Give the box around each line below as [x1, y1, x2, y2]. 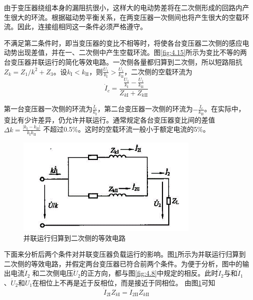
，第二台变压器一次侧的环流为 [97, 104, 193, 114]
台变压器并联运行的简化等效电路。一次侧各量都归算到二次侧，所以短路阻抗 [4, 56, 242, 67]
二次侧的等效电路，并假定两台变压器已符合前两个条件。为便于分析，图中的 [4, 258, 242, 268]
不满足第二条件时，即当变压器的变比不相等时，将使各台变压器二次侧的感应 [4, 37, 242, 48]
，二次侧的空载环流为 [124, 66, 193, 76]
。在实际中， [204, 104, 245, 114]
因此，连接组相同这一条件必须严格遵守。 [17, 21, 147, 32]
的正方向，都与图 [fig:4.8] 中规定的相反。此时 [80, 268, 218, 278]
